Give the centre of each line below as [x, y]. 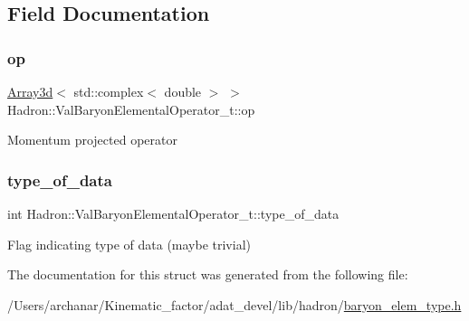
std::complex [109, 91]
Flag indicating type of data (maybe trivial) [129, 244]
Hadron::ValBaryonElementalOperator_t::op [131, 109]
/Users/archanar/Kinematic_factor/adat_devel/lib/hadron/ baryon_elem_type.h [234, 304]
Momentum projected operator [92, 140]
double [183, 91]
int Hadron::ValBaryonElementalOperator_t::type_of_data [173, 213]
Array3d [30, 91]
